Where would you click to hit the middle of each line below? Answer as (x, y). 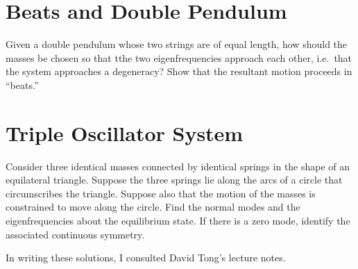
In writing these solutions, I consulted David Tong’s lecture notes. (146, 258)
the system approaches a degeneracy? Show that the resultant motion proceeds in (179, 71)
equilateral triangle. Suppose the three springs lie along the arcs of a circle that (174, 180)
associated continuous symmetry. (75, 234)
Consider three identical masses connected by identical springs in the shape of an (178, 166)
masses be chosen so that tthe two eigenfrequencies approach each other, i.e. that (179, 57)
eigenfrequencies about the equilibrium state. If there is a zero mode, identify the (178, 220)
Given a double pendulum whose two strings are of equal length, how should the (177, 44)
